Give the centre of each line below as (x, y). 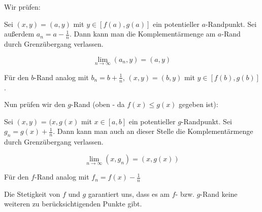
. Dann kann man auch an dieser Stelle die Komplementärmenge (153, 131)
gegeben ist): (199, 104)
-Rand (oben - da (98, 104)
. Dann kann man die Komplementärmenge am (142, 34)
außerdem (19, 34)
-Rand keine (219, 193)
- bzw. (185, 193)
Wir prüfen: (22, 7)
